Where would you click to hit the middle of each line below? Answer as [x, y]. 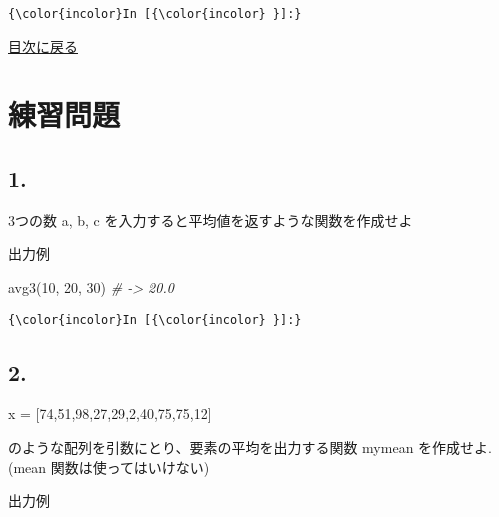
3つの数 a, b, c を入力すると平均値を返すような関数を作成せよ [210, 219]
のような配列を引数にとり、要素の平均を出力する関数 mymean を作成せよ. [250, 447]
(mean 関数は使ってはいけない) [109, 466]
